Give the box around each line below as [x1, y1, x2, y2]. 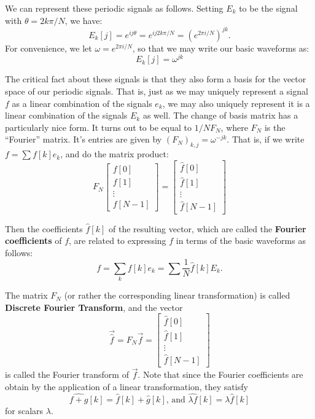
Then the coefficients [5, 222, 83, 235]
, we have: [64, 14, 103, 26]
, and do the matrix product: [60, 147, 169, 160]
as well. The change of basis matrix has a [142, 109, 298, 122]
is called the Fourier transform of [5, 368, 129, 381]
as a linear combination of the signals [12, 96, 152, 109]
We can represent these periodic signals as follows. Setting [5, 2, 224, 14]
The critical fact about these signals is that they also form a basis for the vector [5, 72, 306, 85]
